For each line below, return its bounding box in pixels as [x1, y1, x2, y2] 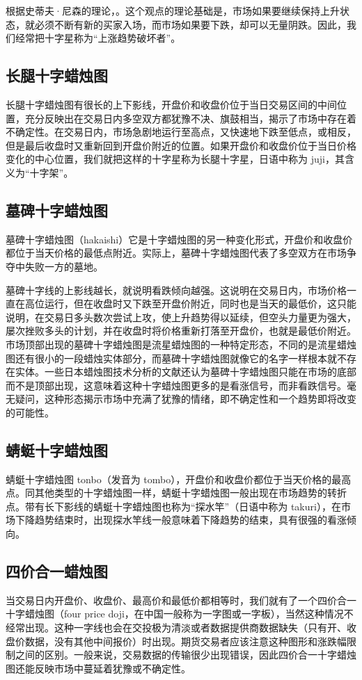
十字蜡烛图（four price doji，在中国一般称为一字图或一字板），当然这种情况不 [6, 606, 354, 621]
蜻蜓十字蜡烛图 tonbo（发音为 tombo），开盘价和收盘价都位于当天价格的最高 [6, 471, 352, 486]
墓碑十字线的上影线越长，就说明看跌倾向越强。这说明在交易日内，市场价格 [6, 282, 347, 297]
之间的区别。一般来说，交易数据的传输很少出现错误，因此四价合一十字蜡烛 [15, 647, 356, 662]
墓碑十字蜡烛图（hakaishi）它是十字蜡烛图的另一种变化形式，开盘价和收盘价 [6, 232, 353, 246]
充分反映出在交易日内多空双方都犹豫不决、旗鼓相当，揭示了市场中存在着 [24, 111, 356, 125]
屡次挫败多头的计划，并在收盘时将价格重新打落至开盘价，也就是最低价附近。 [6, 323, 356, 338]
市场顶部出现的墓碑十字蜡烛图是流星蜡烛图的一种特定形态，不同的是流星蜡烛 [6, 337, 356, 351]
